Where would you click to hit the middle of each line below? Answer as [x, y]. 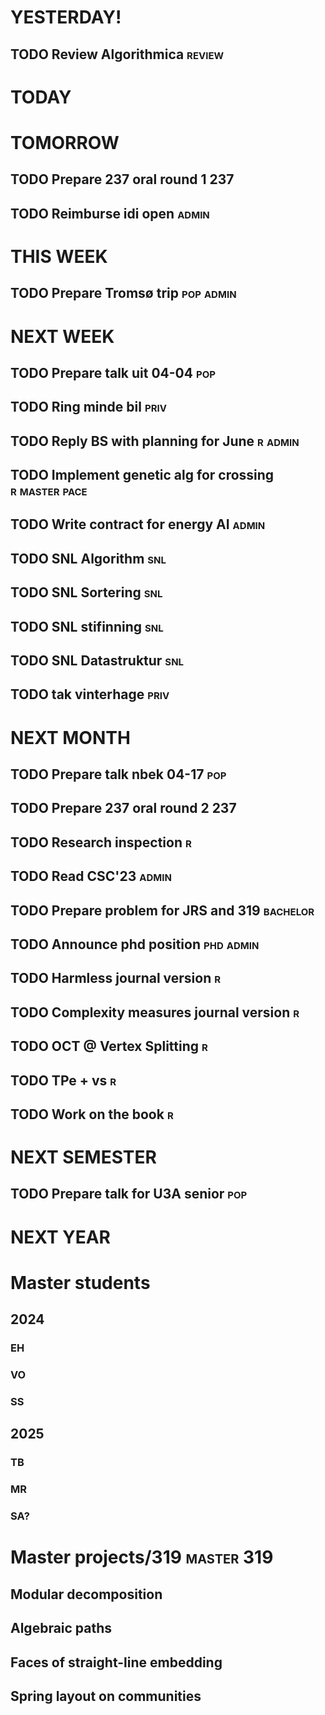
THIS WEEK [59, 256]
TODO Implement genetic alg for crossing [142, 475]
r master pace [49, 491]
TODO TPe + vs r [63, 1080]
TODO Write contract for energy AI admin [138, 524]
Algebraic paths [61, 1628]
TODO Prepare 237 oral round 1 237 [122, 179]
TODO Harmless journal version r [116, 978]
